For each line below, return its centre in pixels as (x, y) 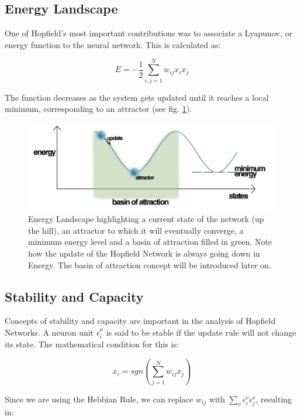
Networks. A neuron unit (49, 332)
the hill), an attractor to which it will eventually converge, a (136, 230)
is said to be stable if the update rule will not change (201, 332)
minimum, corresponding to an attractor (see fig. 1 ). (98, 109)
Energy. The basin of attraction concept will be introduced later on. (150, 264)
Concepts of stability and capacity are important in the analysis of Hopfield (140, 321)
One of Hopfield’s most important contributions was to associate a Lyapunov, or (148, 33)
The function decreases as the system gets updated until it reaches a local (137, 97)
